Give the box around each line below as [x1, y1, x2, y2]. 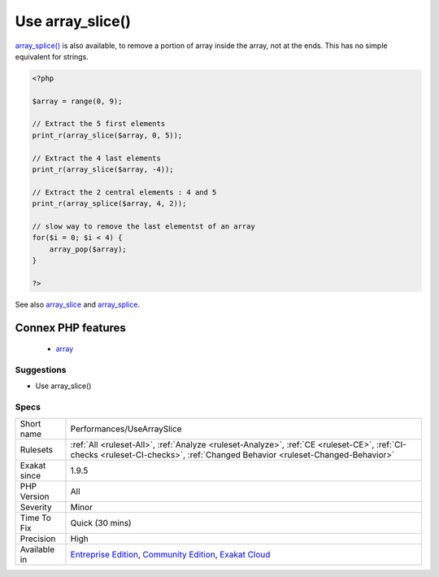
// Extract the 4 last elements [32, 153, 162, 163]
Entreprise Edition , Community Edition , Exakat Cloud [70, 549, 271, 560]
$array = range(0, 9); [32, 96, 123, 106]
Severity [20, 501, 52, 513]
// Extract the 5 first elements [32, 119, 166, 129]
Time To [20, 512, 52, 523]
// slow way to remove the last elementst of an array [32, 222, 255, 231]
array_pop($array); [49, 244, 128, 254]
